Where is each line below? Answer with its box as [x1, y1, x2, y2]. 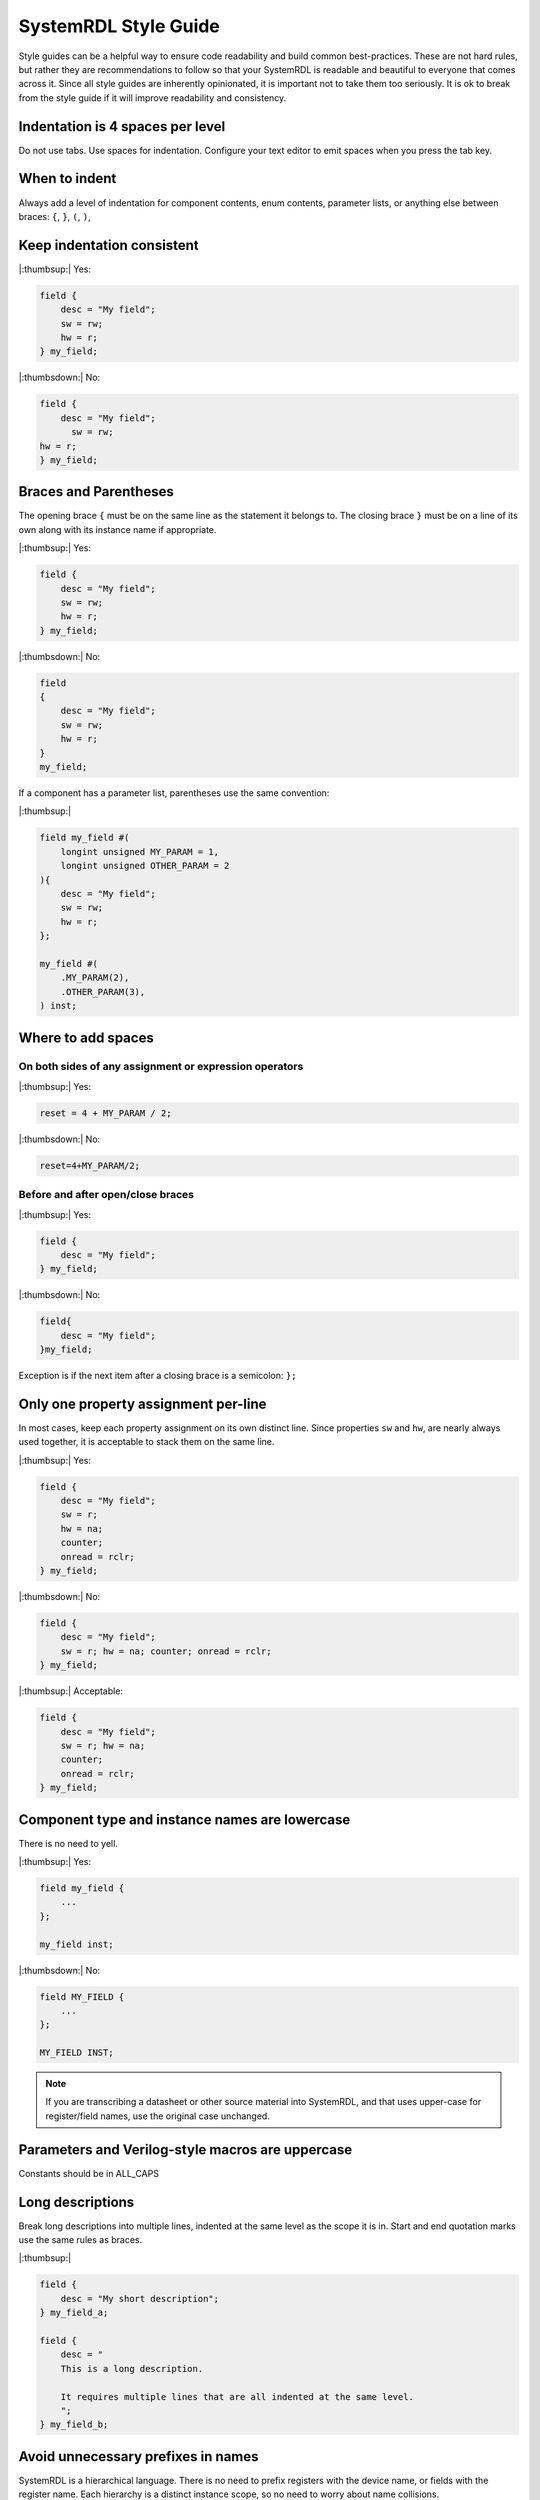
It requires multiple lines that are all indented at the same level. [60, 2391, 415, 2402]
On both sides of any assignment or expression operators [18, 1060, 304, 1074]
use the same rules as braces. [18, 2234, 143, 2246]
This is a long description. [60, 2363, 204, 2374]
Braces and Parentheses [18, 483, 174, 500]
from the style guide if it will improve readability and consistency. [18, 91, 287, 104]
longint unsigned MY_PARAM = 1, [60, 846, 220, 857]
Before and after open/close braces [18, 1188, 195, 1202]
